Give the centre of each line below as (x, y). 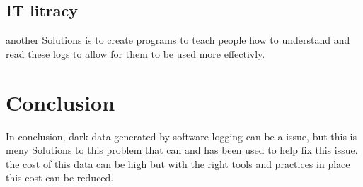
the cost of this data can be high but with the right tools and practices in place (178, 163)
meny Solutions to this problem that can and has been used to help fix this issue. (182, 150)
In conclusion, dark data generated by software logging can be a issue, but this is (181, 136)
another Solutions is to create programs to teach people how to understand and (178, 40)
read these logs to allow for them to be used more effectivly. (136, 53)
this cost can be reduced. (60, 177)
